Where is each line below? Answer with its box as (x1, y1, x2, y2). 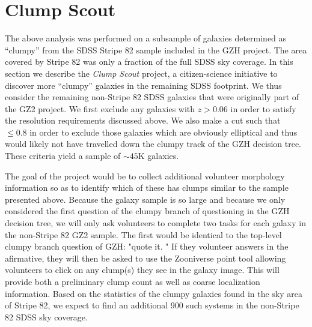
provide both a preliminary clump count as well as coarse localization (5, 275, 260, 287)
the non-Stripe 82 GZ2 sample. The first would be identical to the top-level (5, 228, 282, 241)
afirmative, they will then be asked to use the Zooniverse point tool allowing (5, 251, 286, 264)
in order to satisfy (230, 102, 296, 115)
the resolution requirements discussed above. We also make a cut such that (5, 114, 281, 127)
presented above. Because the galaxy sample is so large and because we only (5, 193, 286, 205)
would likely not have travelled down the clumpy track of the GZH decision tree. (5, 137, 301, 150)
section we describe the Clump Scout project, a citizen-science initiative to (5, 67, 278, 79)
